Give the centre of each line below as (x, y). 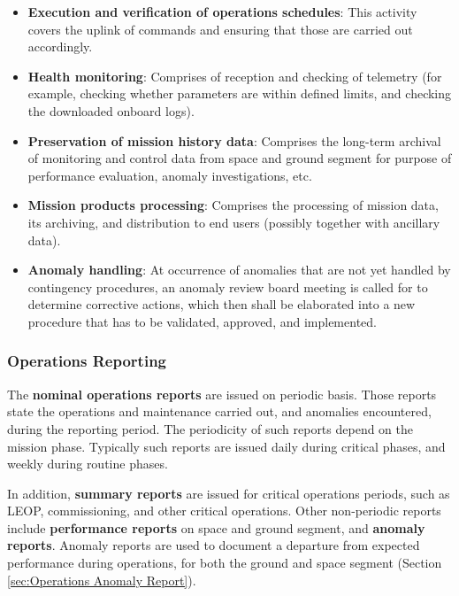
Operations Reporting (87, 361)
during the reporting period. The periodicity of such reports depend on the (210, 428)
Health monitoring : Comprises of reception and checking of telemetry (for (235, 76)
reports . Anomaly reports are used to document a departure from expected (214, 545)
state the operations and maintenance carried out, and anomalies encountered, (219, 411)
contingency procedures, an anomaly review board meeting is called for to (228, 286)
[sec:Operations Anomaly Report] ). (102, 580)
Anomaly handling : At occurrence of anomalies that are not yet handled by (239, 270)
